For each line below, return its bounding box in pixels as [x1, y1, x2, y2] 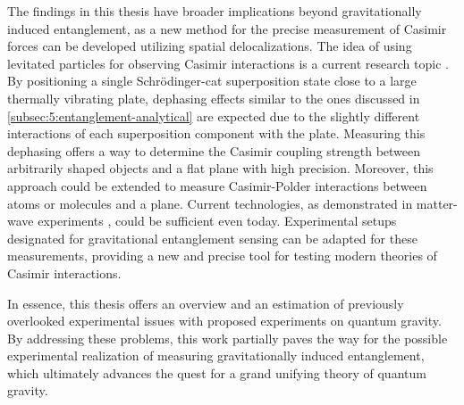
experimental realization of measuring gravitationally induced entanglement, [7, 346, 425, 365]
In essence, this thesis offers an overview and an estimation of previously [7, 293, 404, 312]
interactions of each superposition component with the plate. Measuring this [7, 124, 426, 143]
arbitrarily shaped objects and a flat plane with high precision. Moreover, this [7, 159, 434, 178]
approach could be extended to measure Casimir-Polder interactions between [7, 176, 427, 194]
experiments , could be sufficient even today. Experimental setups [38, 211, 397, 230]
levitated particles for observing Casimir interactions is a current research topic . [7, 54, 449, 72]
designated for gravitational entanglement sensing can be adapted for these [7, 228, 418, 247]
